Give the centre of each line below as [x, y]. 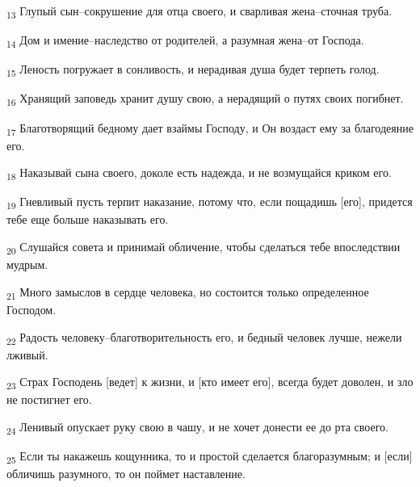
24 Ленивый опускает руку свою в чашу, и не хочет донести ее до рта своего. [197, 427]
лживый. [27, 354]
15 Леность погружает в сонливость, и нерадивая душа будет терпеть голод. [193, 70]
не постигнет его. [49, 399]
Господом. [31, 309]
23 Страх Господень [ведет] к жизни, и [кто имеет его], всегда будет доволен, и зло [210, 383]
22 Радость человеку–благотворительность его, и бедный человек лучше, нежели [204, 338]
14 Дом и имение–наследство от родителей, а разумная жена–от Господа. [185, 41]
